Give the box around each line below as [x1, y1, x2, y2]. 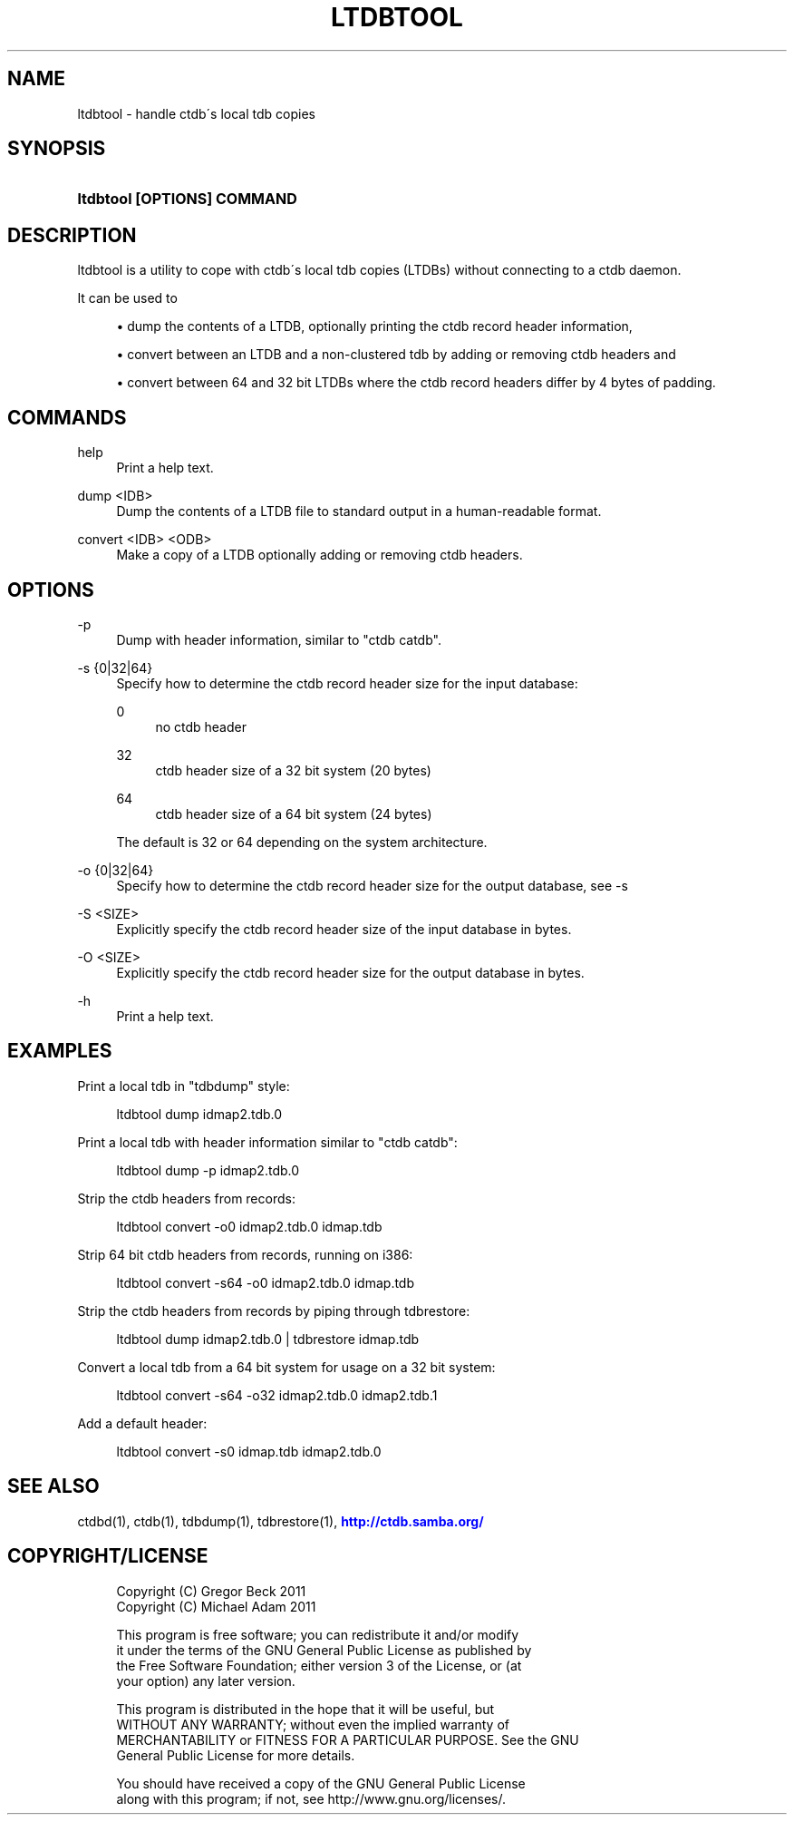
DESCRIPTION [7, 223, 137, 247]
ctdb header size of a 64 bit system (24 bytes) [155, 805, 432, 822]
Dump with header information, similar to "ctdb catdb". [116, 631, 441, 648]
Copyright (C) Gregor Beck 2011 [116, 1583, 306, 1599]
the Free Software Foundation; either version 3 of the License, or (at [116, 1657, 522, 1673]
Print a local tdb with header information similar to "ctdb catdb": [77, 1134, 458, 1150]
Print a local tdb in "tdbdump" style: [77, 1077, 290, 1094]
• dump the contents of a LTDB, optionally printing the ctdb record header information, [116, 318, 633, 335]
